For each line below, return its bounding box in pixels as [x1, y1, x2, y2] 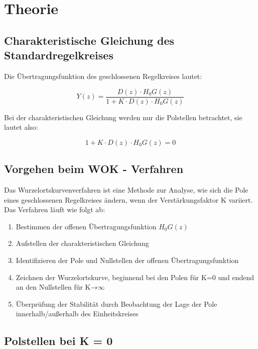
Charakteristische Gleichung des [4, 32, 175, 48]
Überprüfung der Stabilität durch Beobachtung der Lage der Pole [16, 298, 217, 309]
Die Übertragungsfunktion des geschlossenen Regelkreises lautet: [4, 70, 202, 81]
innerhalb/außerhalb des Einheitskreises [16, 308, 139, 319]
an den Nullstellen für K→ [16, 282, 98, 292]
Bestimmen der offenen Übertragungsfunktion [16, 221, 157, 231]
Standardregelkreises [4, 47, 113, 63]
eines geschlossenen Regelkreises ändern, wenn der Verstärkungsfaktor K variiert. [4, 194, 253, 205]
